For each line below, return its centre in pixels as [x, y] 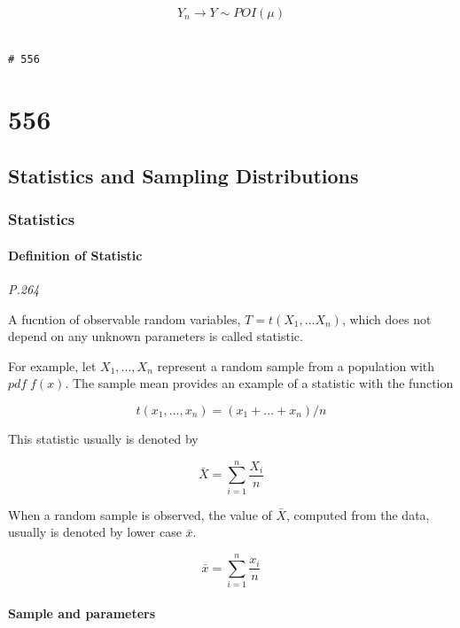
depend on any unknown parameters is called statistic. [156, 336]
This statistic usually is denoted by [103, 438]
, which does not [386, 318]
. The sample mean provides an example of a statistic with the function [259, 383]
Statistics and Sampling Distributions [183, 175]
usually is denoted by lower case [95, 532]
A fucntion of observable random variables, [125, 318]
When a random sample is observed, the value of [140, 514]
